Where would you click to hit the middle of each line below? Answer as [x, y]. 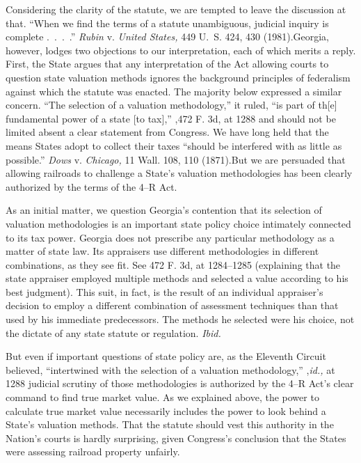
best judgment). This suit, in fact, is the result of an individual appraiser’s [165, 291]
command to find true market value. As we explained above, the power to [162, 397]
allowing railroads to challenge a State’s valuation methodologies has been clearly [179, 173]
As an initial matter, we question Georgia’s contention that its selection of [164, 210]
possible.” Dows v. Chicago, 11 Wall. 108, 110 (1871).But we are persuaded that [176, 159]
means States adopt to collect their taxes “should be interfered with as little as [174, 145]
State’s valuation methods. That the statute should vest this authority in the [170, 424]
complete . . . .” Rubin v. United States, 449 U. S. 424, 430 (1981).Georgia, [167, 37]
